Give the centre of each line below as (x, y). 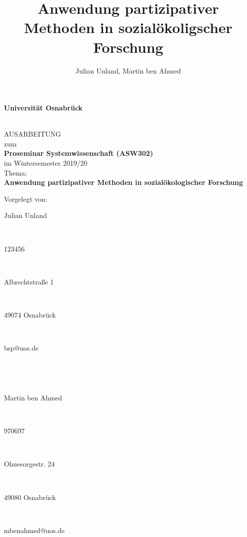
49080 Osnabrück (30, 497)
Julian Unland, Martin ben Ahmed (128, 70)
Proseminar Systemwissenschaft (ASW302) (79, 153)
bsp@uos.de (21, 348)
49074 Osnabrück (30, 315)
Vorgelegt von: (26, 198)
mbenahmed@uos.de (34, 530)
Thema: (16, 172)
